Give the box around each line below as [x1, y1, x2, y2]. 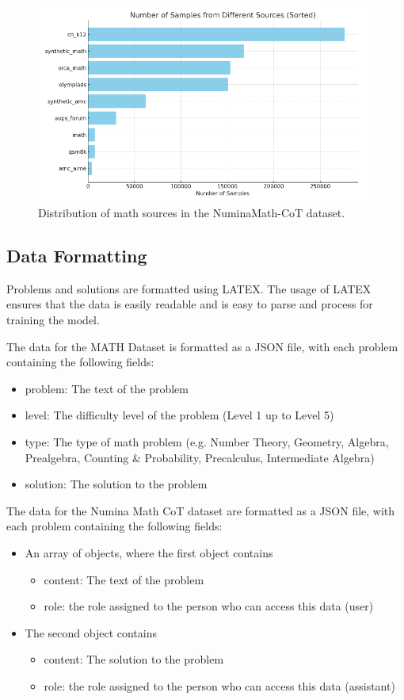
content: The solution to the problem [44, 651, 224, 667]
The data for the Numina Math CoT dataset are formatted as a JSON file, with [6, 502, 395, 518]
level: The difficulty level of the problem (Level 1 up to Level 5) [25, 407, 334, 423]
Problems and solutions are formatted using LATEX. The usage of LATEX [6, 280, 372, 296]
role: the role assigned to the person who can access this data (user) [44, 598, 374, 614]
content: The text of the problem [44, 571, 204, 587]
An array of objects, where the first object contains [25, 545, 273, 561]
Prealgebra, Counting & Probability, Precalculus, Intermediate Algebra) [25, 449, 375, 465]
